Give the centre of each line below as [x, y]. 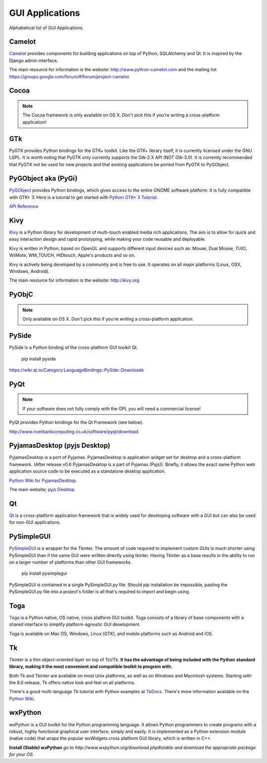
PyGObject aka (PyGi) [43, 178]
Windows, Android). [29, 271]
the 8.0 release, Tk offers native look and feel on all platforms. [72, 682]
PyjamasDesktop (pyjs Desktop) [60, 446]
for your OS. [22, 755]
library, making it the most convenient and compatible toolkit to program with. [91, 666]
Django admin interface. [34, 60]
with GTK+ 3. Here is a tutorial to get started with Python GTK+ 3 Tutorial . [84, 197]
